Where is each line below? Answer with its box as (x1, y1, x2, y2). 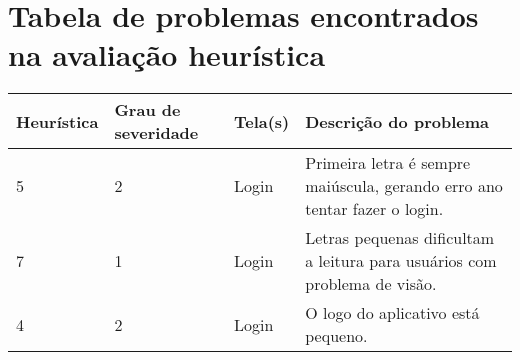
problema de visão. (305, 272, 437, 296)
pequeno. (305, 324, 368, 348)
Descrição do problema (305, 109, 489, 133)
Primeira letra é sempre (305, 151, 471, 175)
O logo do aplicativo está (305, 301, 480, 325)
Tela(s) (233, 109, 290, 133)
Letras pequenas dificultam (305, 226, 495, 250)
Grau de (114, 98, 181, 122)
